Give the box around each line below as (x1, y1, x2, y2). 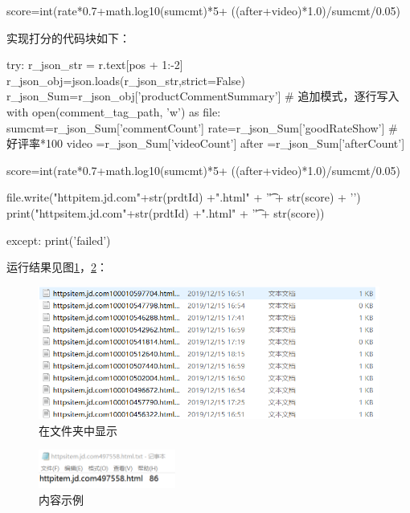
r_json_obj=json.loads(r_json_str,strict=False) (6, 71, 245, 88)
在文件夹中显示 (39, 421, 117, 438)
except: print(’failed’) (6, 231, 111, 248)
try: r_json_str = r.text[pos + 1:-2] (6, 56, 183, 73)
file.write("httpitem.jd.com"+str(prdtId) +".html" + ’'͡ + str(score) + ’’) (6, 189, 361, 206)
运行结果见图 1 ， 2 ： (6, 259, 108, 275)
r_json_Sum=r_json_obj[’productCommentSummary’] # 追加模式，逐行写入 (6, 88, 400, 104)
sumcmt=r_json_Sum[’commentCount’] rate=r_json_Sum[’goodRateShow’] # (6, 119, 398, 136)
